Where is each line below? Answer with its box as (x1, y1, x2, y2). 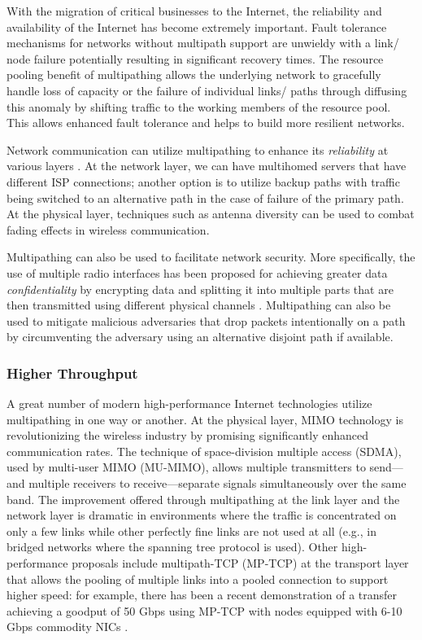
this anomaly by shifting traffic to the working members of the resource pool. (7, 98, 391, 115)
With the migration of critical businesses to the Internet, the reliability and (7, 2, 382, 19)
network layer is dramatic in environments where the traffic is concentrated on (7, 506, 397, 524)
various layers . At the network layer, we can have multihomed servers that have (7, 157, 407, 174)
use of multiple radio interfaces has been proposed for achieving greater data (7, 264, 388, 281)
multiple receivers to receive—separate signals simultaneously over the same (28, 475, 407, 492)
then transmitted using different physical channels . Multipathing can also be (7, 296, 391, 313)
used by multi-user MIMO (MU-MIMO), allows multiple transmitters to (7, 458, 366, 476)
